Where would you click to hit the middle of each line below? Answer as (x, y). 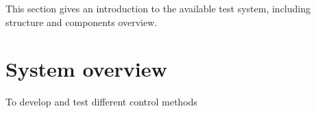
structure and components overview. (82, 22)
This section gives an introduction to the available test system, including (158, 8)
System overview (86, 69)
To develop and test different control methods (101, 102)
